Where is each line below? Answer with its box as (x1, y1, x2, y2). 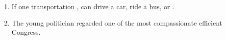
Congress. (11, 27, 41, 37)
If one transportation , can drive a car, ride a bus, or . (11, 1, 175, 11)
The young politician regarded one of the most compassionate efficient (11, 17, 223, 27)
